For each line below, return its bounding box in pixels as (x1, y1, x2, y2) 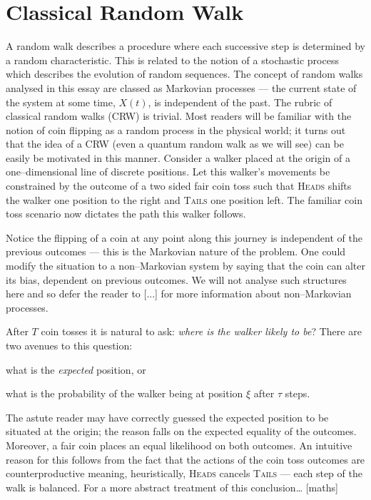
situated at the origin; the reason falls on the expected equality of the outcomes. (6, 424, 357, 439)
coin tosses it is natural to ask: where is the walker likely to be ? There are (41, 324, 362, 339)
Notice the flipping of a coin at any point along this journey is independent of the (6, 230, 362, 245)
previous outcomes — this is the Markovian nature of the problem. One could (6, 244, 346, 259)
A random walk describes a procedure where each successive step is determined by (6, 39, 365, 53)
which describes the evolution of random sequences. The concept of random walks (6, 66, 363, 81)
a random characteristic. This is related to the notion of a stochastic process (6, 52, 339, 67)
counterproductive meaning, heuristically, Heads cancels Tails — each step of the (6, 466, 362, 481)
